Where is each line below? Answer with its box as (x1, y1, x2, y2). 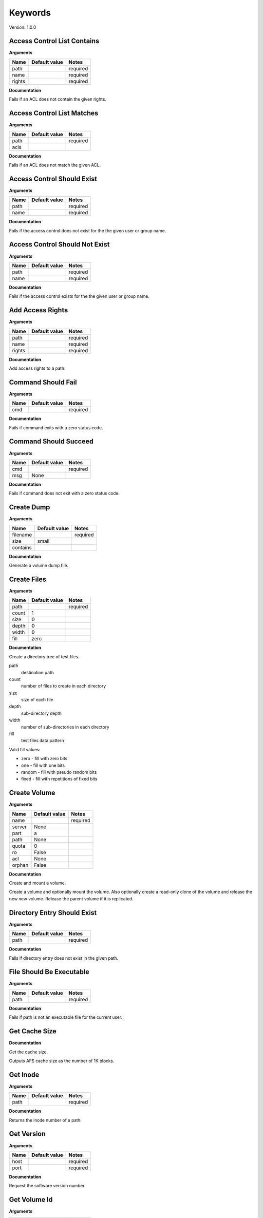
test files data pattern (21, 738, 64, 743)
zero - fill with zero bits (21, 756, 68, 761)
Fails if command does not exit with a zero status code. (9, 490, 120, 496)
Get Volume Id (9, 1196, 53, 1204)
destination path (21, 669, 54, 675)
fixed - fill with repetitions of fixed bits (21, 776, 97, 782)
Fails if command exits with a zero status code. (9, 424, 103, 431)
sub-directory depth (21, 710, 62, 716)
